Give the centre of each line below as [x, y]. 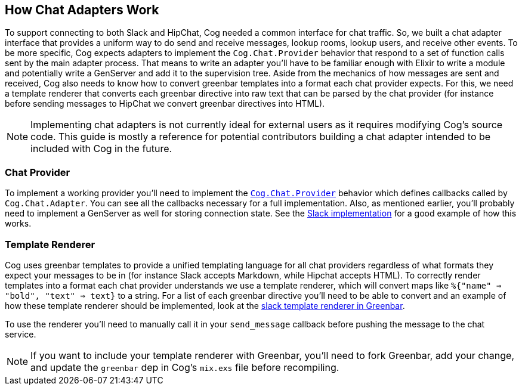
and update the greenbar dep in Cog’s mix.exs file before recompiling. [185, 367]
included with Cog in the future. [101, 149]
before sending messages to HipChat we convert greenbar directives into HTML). [165, 104]
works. [18, 224]
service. [21, 334]
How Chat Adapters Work [82, 10]
